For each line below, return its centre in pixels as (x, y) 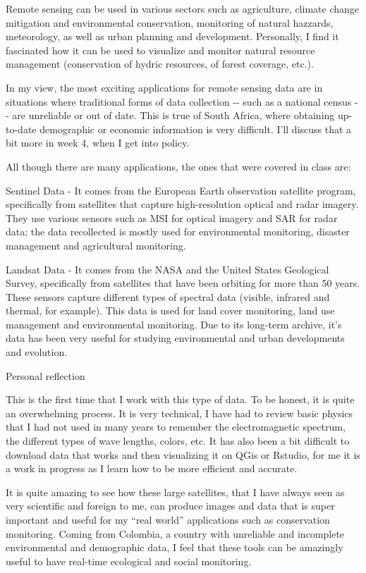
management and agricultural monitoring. (96, 245)
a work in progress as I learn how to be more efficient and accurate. (152, 468)
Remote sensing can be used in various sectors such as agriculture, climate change (183, 8)
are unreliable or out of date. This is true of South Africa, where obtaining (173, 115)
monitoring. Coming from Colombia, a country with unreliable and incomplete (175, 533)
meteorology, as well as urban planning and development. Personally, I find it (172, 36)
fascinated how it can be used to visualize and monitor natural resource (160, 50)
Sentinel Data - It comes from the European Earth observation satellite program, (181, 190)
